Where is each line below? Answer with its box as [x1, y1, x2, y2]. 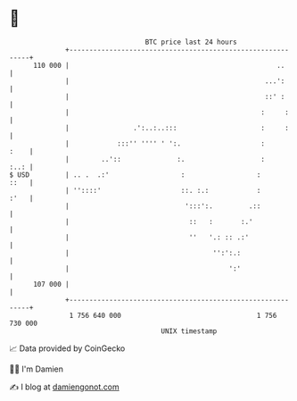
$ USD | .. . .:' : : [9, 170, 261, 180]
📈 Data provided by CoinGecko [9, 343, 126, 354]
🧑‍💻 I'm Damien [9, 363, 64, 374]
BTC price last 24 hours [144, 38, 238, 46]
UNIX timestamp [161, 326, 218, 336]
